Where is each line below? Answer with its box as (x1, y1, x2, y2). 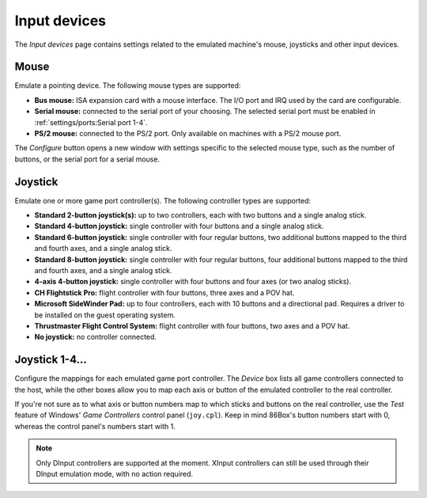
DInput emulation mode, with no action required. (36, 469, 194, 479)
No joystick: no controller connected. (34, 333, 157, 342)
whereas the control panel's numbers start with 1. (14, 421, 176, 431)
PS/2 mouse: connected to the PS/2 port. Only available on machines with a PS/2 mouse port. (34, 129, 342, 139)
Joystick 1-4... (14, 353, 87, 367)
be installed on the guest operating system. (34, 310, 176, 320)
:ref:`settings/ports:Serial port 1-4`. (34, 117, 148, 127)
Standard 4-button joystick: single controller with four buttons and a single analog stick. (34, 222, 324, 231)
